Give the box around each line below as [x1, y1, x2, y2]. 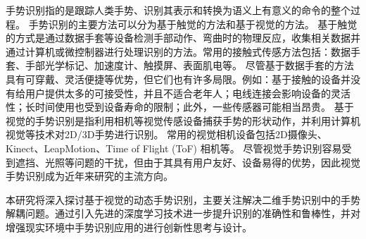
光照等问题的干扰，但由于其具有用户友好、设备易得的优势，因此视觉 [44, 154, 360, 169]
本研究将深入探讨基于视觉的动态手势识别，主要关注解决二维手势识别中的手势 [6, 192, 360, 207]
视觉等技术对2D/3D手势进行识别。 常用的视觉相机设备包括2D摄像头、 [6, 127, 327, 142]
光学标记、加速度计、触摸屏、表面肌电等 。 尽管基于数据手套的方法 [44, 58, 354, 73]
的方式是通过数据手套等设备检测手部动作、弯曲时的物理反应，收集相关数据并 [6, 30, 360, 45]
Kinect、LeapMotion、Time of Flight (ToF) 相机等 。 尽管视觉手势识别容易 [6, 140, 342, 155]
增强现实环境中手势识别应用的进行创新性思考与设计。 [6, 219, 252, 234]
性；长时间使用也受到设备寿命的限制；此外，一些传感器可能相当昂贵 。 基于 [6, 99, 354, 114]
